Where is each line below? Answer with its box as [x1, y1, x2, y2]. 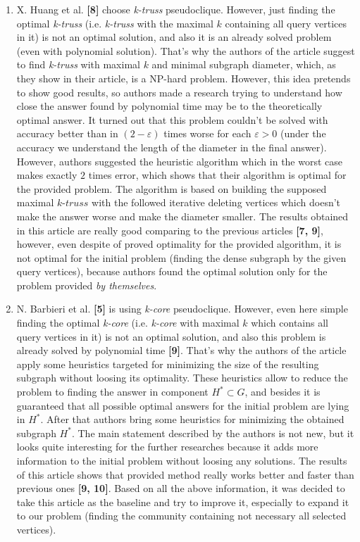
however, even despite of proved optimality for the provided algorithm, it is [16, 237, 342, 251]
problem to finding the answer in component [16, 384, 209, 399]
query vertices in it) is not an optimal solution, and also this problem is [16, 329, 326, 344]
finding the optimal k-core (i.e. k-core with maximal [16, 315, 240, 330]
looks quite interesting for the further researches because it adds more [16, 439, 318, 454]
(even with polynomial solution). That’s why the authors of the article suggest [16, 43, 355, 58]
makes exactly [16, 168, 77, 182]
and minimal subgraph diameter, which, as [151, 57, 336, 72]
